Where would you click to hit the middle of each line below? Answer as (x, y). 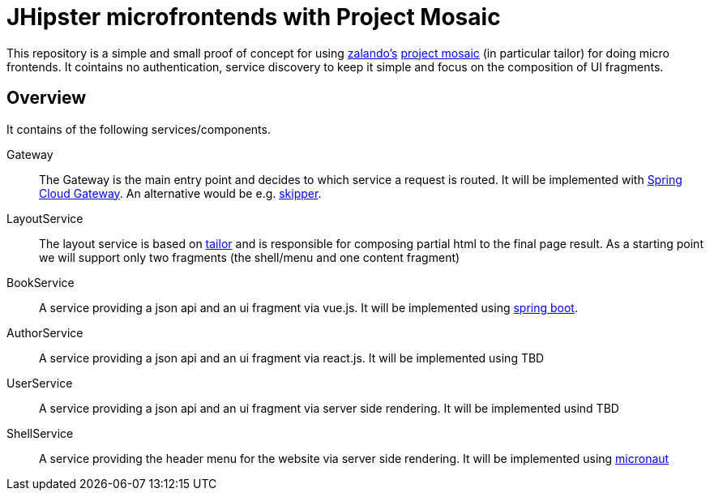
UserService (40, 383)
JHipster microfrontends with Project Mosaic (254, 17)
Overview (47, 98)
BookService (41, 282)
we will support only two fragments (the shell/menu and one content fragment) (250, 257)
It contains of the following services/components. (139, 129)
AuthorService (45, 332)
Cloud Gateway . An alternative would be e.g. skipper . (180, 193)
